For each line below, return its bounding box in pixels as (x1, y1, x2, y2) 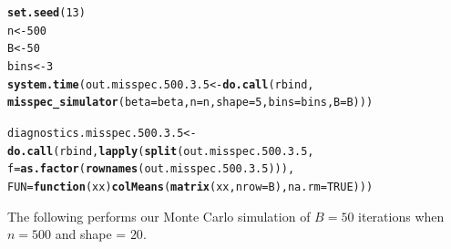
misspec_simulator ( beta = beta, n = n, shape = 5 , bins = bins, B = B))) (7, 96, 374, 109)
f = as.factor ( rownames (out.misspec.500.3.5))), (7, 162, 295, 176)
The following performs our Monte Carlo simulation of (7, 206, 311, 225)
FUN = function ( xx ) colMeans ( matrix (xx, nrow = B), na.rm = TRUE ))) (7, 180, 374, 193)
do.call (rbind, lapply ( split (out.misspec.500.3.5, (7, 144, 314, 158)
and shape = (55, 224, 127, 244)
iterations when (358, 206, 445, 225)
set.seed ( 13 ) (7, 6, 86, 19)
